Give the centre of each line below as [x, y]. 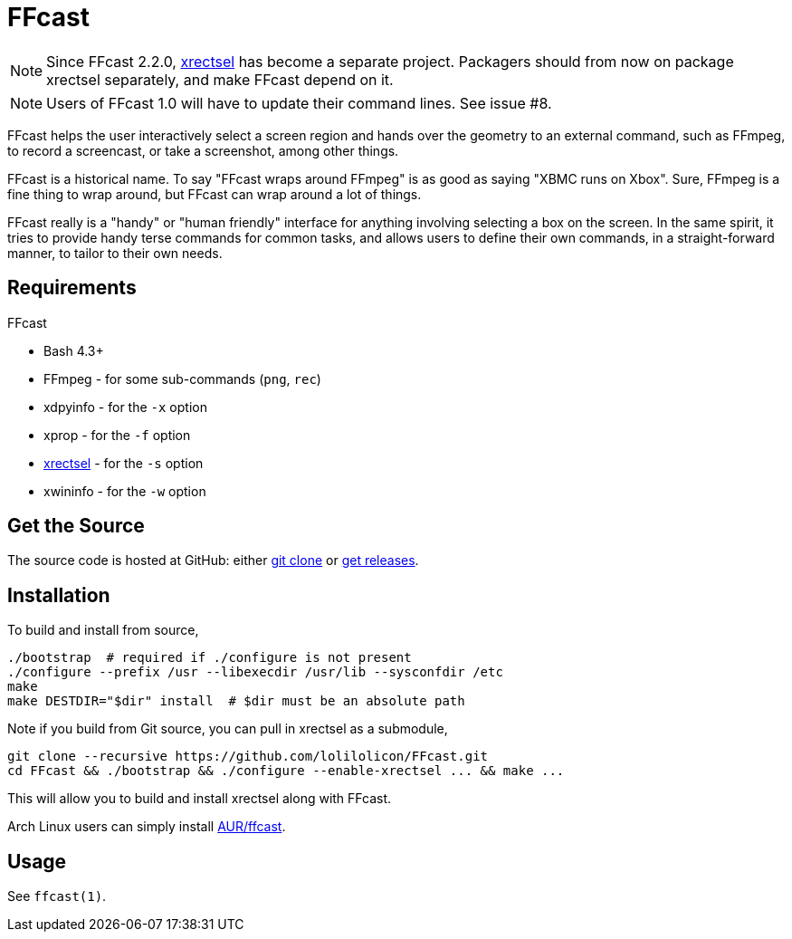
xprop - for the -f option [117, 435]
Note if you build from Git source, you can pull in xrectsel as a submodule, [228, 729]
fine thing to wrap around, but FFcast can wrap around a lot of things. [215, 194]
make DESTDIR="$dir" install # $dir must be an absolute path [236, 701]
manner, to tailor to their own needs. [115, 253]
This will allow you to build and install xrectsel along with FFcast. [200, 799]
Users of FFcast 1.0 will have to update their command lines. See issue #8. [299, 103]
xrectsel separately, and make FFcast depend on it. [220, 79]
